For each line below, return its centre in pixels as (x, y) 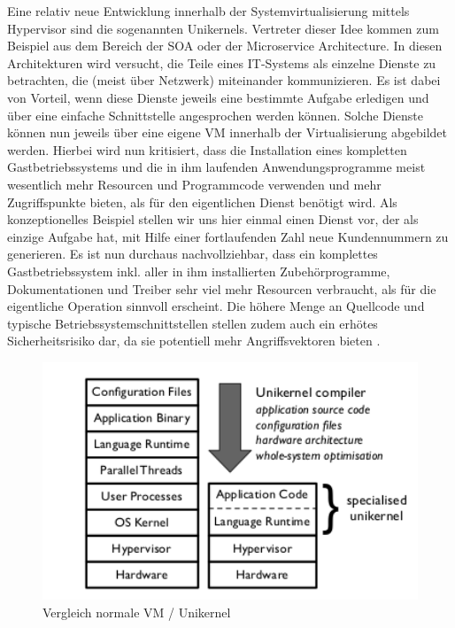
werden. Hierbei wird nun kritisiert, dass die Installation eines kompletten (207, 149)
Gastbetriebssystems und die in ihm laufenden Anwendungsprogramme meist (216, 167)
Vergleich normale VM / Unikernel (137, 612)
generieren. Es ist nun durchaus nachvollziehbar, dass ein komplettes (193, 254)
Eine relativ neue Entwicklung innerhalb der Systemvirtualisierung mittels (208, 11)
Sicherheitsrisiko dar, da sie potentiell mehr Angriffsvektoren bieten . (194, 341)
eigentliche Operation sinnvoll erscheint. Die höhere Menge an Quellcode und (216, 306)
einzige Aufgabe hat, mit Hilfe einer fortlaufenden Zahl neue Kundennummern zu (228, 236)
